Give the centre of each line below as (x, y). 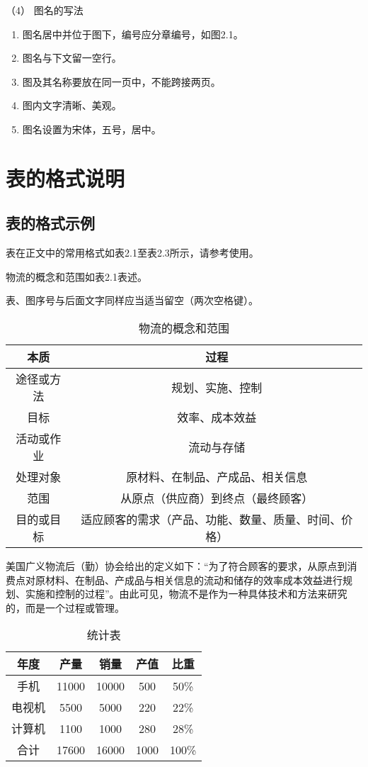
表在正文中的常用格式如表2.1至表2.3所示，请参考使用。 (132, 253)
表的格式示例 (50, 223)
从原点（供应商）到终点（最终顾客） (217, 498)
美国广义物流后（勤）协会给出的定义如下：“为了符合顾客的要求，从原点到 (177, 565)
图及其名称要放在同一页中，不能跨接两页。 (121, 81)
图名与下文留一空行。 (72, 58)
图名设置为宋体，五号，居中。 (92, 129)
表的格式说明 (65, 178)
